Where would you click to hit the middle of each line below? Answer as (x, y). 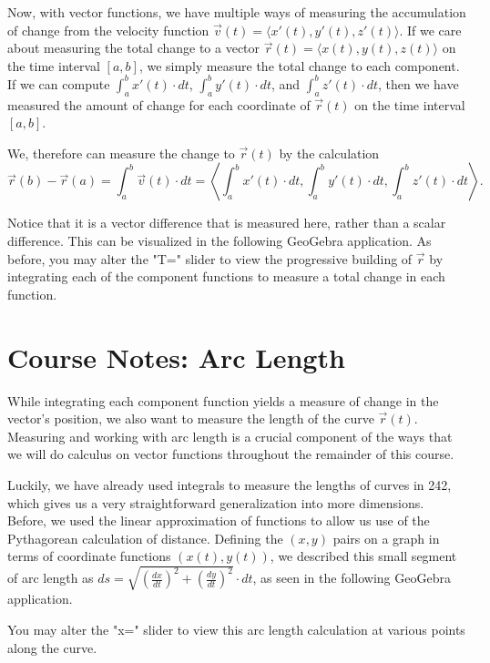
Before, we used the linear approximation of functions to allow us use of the (219, 520)
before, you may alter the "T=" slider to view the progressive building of (210, 258)
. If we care (430, 30)
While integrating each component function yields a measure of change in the (223, 400)
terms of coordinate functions (89, 556)
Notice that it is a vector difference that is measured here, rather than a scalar (227, 223)
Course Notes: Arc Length (176, 357)
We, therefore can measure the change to (121, 153)
